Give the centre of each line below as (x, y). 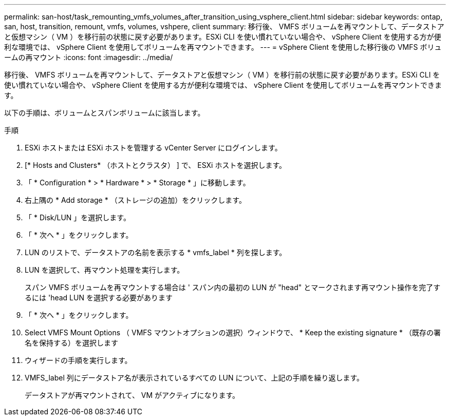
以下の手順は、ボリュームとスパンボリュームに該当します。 (105, 113)
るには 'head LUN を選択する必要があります (99, 298)
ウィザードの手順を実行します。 (78, 360)
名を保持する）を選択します (71, 343)
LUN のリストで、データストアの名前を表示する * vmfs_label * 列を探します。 (156, 252)
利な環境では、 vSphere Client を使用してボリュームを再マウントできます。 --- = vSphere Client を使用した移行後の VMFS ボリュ (223, 47)
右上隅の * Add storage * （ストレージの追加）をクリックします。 (135, 200)
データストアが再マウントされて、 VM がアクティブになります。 (132, 395)
